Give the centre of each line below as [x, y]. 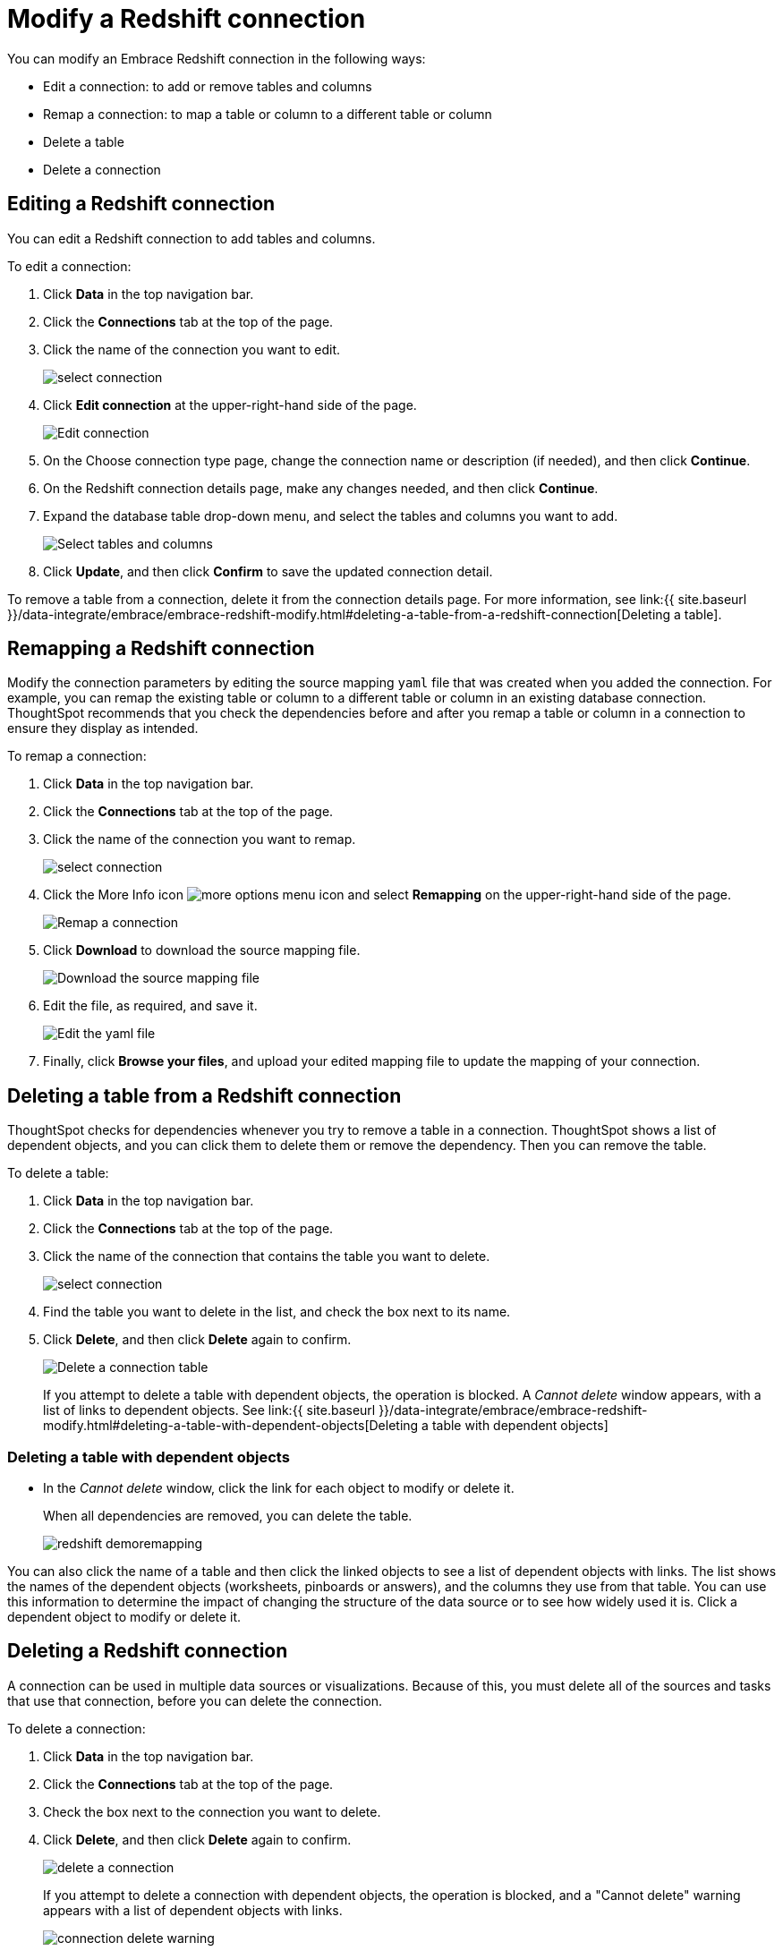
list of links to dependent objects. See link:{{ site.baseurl [209, 1410]
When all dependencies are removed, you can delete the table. [228, 1516]
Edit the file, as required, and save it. [150, 1006]
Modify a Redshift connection [187, 19]
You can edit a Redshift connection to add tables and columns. [191, 238]
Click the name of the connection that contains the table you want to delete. [267, 1257]
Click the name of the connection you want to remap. [200, 839]
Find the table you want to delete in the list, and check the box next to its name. [277, 1312]
